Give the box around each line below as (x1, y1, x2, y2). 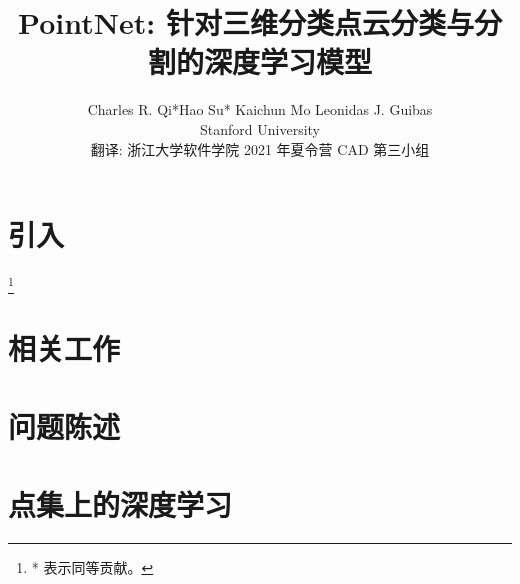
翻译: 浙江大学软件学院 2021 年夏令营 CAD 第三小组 (90, 138, 430, 159)
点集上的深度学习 (8, 484, 233, 525)
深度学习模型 (203, 41, 372, 82)
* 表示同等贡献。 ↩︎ (31, 557, 154, 578)
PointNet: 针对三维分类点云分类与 (18, 2, 474, 43)
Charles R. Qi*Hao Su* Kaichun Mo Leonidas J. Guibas (87, 99, 433, 120)
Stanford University (200, 118, 320, 139)
